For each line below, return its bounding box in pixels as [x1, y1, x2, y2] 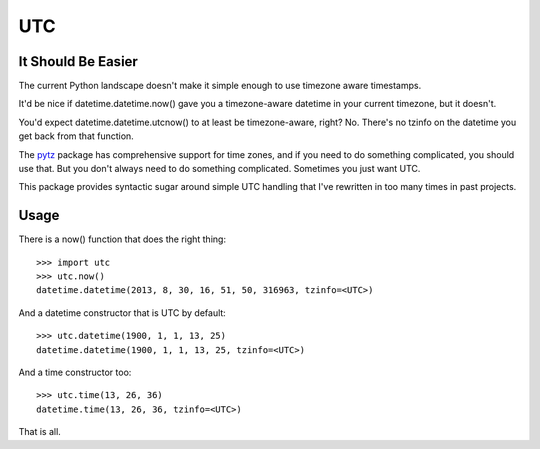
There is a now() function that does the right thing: [18, 233, 227, 245]
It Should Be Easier [18, 53, 139, 70]
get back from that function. [18, 130, 134, 142]
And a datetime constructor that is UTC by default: [18, 306, 227, 319]
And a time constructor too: [18, 366, 132, 379]
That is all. [18, 426, 62, 438]
